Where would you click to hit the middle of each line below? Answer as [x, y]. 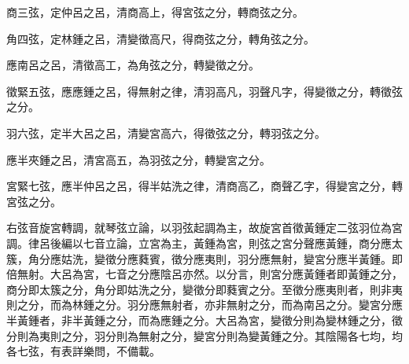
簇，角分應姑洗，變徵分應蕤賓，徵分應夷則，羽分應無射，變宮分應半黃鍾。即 [204, 258]
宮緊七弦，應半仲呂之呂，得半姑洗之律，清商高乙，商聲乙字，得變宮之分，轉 [204, 186]
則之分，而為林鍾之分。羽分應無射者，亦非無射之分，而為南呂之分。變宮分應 [204, 305]
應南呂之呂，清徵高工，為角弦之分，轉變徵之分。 [133, 65]
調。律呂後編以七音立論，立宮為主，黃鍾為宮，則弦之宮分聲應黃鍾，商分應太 [204, 243]
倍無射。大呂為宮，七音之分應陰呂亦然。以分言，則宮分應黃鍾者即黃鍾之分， [204, 274]
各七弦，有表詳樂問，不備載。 [83, 351]
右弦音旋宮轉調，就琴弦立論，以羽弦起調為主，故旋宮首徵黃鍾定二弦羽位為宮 [204, 228]
